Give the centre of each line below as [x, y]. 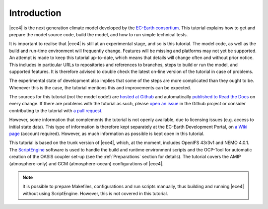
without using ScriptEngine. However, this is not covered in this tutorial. [95, 193]
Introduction [35, 13]
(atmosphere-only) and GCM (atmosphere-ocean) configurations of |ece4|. [86, 163]
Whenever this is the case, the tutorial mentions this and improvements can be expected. [100, 87]
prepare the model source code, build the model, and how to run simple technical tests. [99, 34]
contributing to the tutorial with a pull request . [56, 110]
